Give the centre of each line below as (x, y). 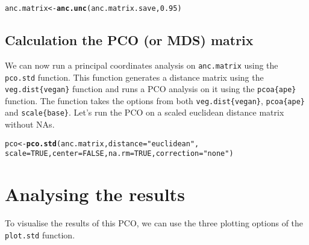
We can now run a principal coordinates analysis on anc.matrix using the (142, 65)
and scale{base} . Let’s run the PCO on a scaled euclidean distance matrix (145, 112)
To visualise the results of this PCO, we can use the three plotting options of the (154, 223)
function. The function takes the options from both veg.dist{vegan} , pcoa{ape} (155, 100)
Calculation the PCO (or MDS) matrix (129, 40)
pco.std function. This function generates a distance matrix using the (134, 77)
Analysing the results (95, 194)
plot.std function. (40, 234)
